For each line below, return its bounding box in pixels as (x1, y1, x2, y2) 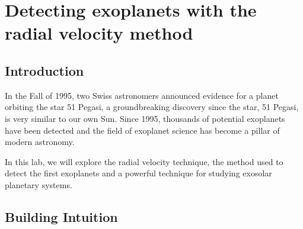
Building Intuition (5, 207, 118, 225)
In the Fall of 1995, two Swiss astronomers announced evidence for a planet (5, 89, 279, 101)
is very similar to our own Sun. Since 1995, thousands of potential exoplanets (5, 112, 285, 124)
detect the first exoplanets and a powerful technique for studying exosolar (5, 167, 272, 179)
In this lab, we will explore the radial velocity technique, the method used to (5, 155, 283, 167)
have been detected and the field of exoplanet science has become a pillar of (5, 124, 280, 136)
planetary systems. (5, 178, 72, 191)
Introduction (5, 61, 84, 79)
